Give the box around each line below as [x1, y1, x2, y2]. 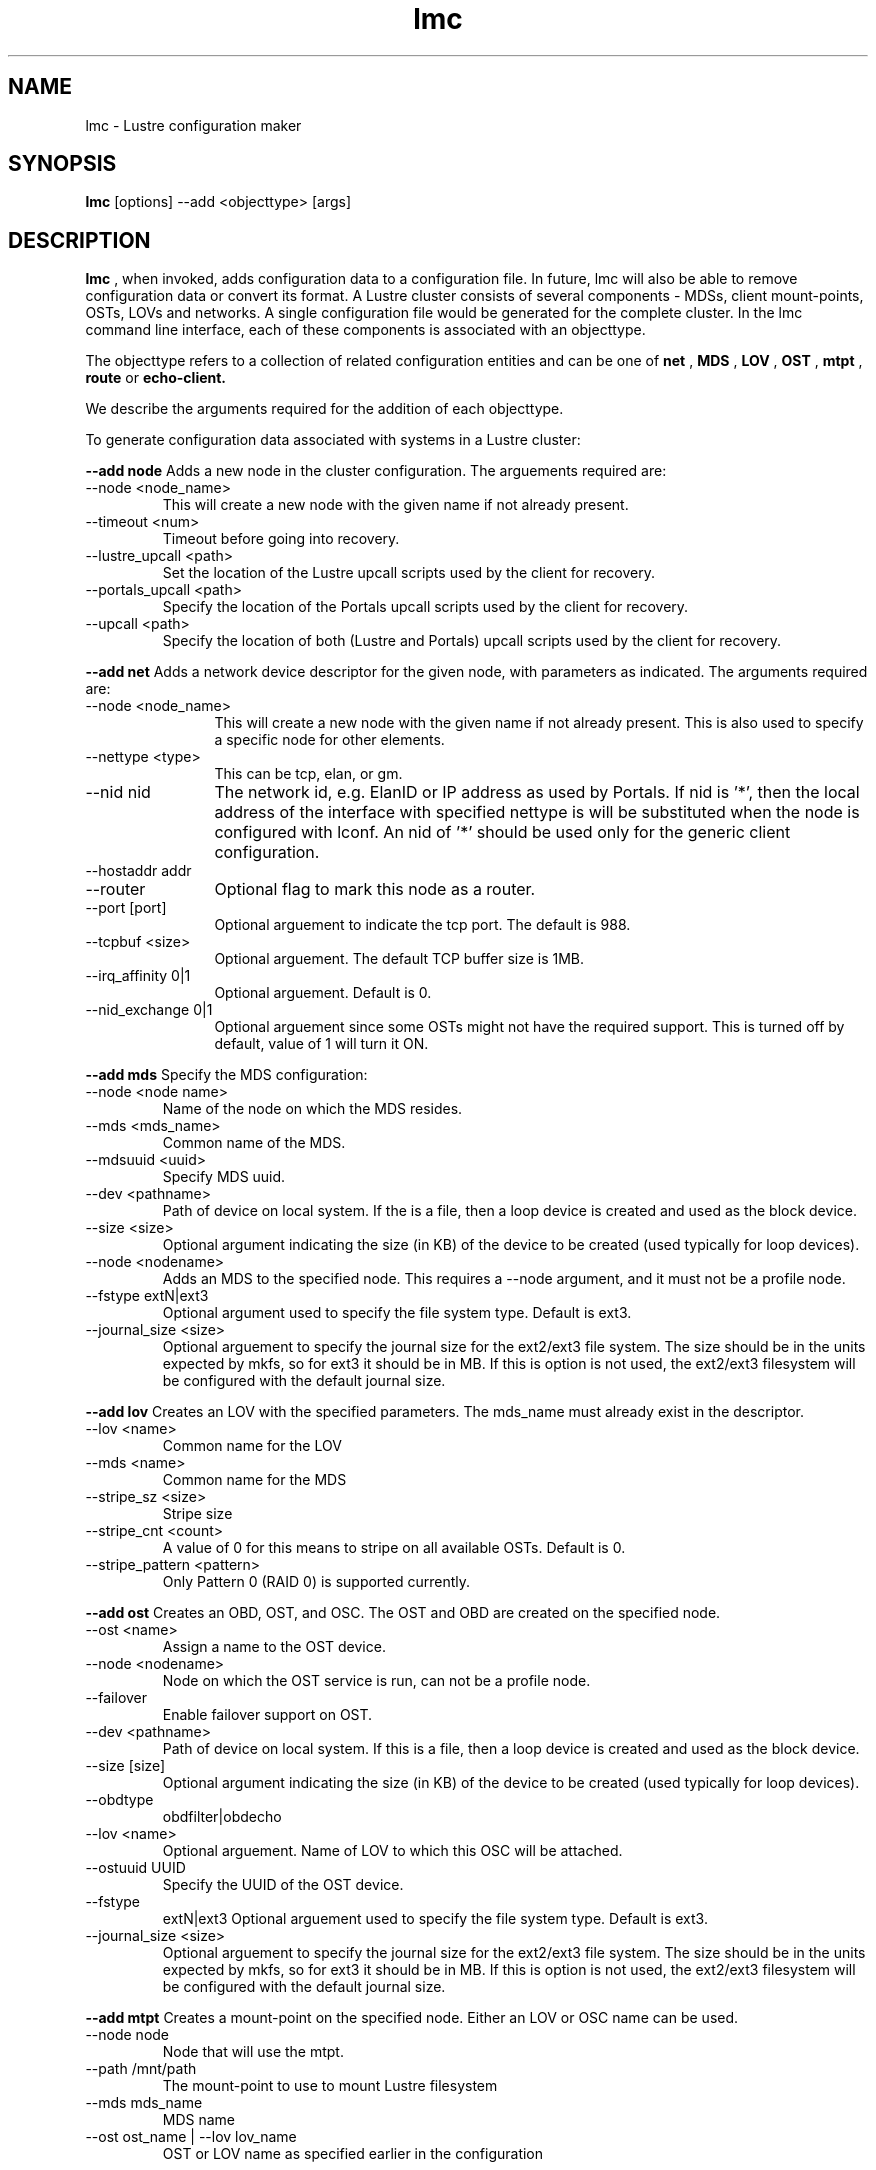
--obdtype [85, 1791, 154, 1809]
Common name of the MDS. [162, 1134, 346, 1152]
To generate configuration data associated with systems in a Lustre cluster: [85, 431, 581, 449]
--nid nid [85, 782, 151, 803]
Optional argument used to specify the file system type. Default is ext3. [162, 1304, 632, 1322]
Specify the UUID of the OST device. [162, 1876, 404, 1894]
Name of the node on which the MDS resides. [162, 1100, 463, 1118]
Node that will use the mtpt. [162, 2043, 344, 2061]
